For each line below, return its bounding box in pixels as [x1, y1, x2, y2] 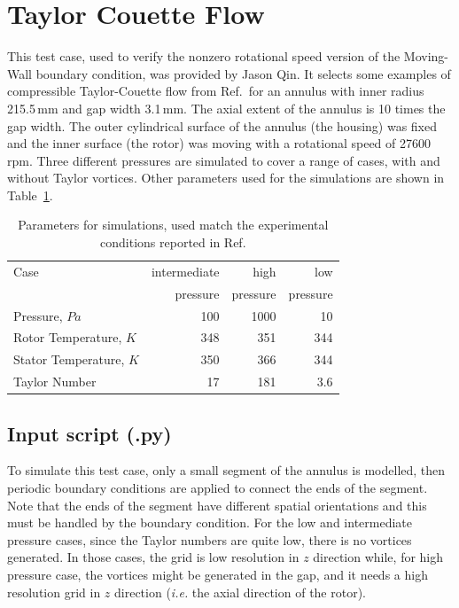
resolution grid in [7, 582, 101, 601]
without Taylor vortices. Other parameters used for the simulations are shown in [7, 168, 445, 187]
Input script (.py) [7, 419, 172, 447]
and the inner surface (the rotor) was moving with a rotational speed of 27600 [7, 134, 431, 152]
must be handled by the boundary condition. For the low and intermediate [7, 513, 413, 532]
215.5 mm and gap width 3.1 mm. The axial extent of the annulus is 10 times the [7, 98, 446, 117]
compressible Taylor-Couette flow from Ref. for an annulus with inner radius [7, 82, 424, 100]
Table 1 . [7, 185, 53, 204]
